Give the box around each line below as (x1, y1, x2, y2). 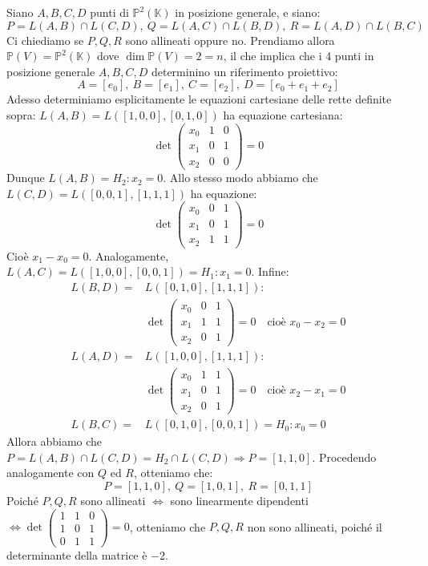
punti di (90, 4, 129, 20)
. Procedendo (312, 448, 377, 465)
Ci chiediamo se (6, 31, 84, 48)
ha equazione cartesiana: (223, 106, 343, 123)
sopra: (6, 106, 36, 123)
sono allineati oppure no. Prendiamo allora (125, 31, 335, 48)
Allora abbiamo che (6, 433, 103, 450)
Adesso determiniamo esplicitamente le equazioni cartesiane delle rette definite (6, 91, 392, 107)
